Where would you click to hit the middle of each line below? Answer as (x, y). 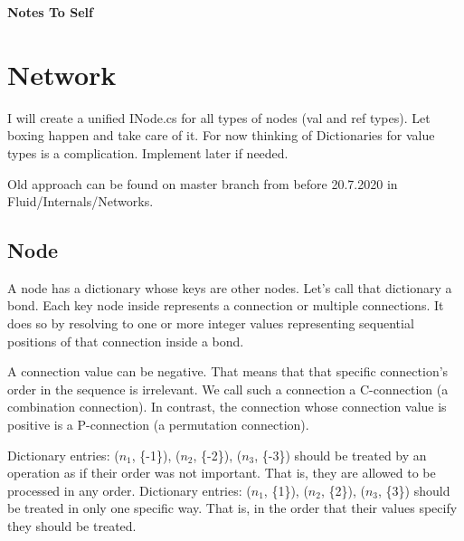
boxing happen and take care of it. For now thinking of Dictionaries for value (221, 135)
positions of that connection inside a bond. (126, 341)
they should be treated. (72, 526)
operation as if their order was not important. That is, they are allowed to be (222, 473)
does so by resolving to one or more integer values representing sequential (211, 323)
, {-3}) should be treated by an (341, 455)
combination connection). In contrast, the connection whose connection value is (227, 407)
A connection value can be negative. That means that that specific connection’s (228, 371)
